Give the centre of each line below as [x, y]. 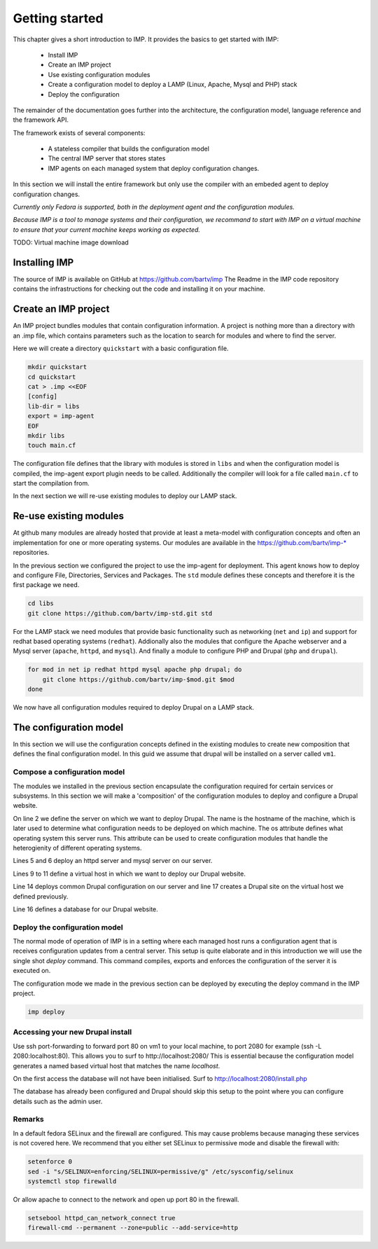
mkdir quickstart [57, 367]
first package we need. [46, 585]
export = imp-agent [61, 416]
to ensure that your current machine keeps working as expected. [107, 229]
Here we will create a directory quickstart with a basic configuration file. [121, 349]
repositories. [31, 553]
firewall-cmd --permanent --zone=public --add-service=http [133, 1228]
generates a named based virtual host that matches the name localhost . [117, 1065]
